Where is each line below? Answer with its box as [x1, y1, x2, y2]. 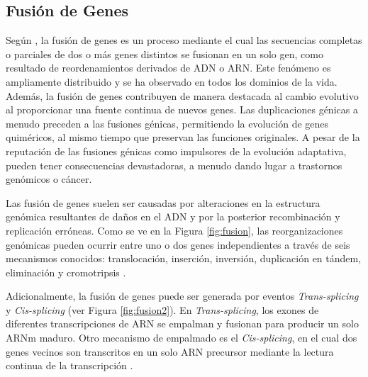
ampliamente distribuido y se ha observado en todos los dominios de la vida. [6, 74, 338, 89]
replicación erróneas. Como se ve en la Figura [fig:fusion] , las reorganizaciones [6, 223, 343, 237]
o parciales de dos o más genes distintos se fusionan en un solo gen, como [6, 46, 323, 61]
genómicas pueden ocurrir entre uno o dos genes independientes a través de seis [6, 237, 350, 252]
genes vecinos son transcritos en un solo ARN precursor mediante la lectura [6, 344, 334, 359]
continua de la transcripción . [6, 358, 133, 373]
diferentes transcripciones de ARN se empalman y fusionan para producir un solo [6, 316, 359, 331]
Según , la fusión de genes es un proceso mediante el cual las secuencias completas [6, 33, 362, 47]
